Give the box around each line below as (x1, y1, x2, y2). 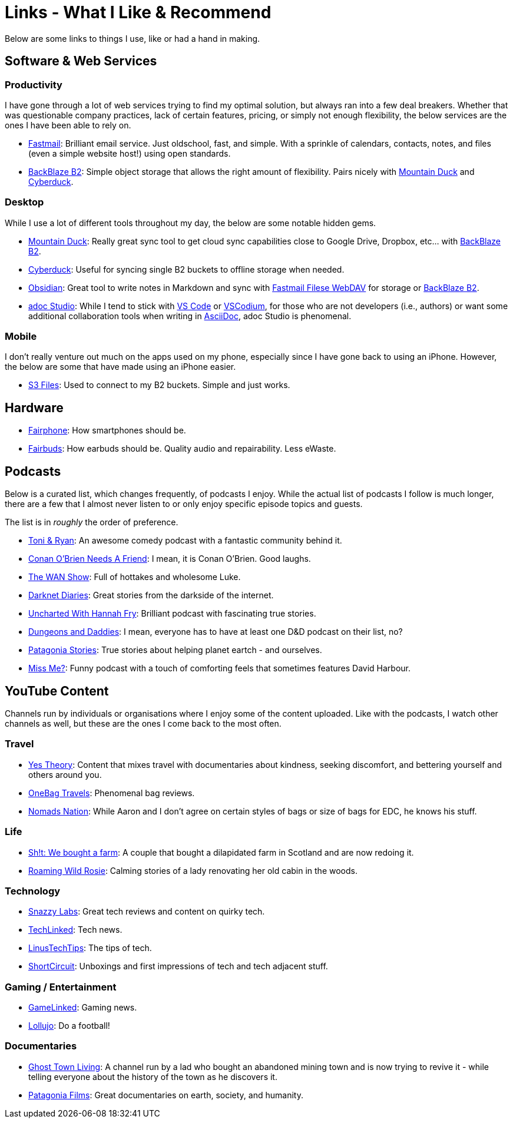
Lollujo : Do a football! (28, 1021, 110, 1031)
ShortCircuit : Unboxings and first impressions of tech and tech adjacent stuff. (28, 961, 328, 972)
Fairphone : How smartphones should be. (28, 425, 186, 436)
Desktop (5, 196, 44, 208)
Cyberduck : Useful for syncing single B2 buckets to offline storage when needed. (28, 264, 345, 274)
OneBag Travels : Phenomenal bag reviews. (28, 787, 195, 798)
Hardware (5, 400, 64, 415)
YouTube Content (5, 683, 109, 698)
